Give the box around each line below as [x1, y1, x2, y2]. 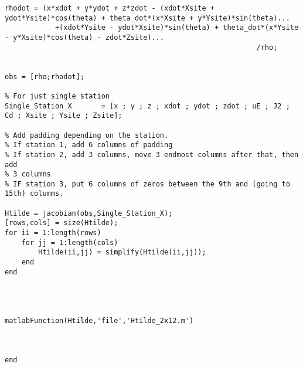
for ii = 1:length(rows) [5, 229, 101, 237]
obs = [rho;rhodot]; [5, 72, 85, 81]
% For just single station [5, 91, 110, 100]
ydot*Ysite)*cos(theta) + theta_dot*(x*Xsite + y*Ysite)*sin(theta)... [5, 13, 290, 22]
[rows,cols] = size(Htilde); [5, 219, 118, 227]
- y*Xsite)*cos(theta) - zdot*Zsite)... [5, 33, 165, 42]
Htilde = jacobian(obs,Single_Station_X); [5, 209, 173, 218]
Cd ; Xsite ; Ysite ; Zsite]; [5, 111, 122, 120]
